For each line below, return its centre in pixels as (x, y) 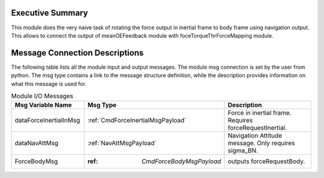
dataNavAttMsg (37, 143)
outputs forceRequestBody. (266, 161)
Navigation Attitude (255, 136)
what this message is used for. (49, 84)
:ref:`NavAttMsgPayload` (122, 143)
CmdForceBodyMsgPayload (181, 161)
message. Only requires (261, 143)
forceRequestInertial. (257, 128)
